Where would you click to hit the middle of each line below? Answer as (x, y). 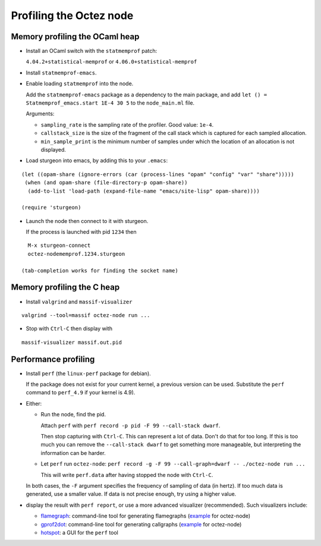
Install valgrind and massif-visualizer (79, 302)
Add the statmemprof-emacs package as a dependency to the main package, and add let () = (147, 95)
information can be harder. (73, 453)
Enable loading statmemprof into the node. (80, 84)
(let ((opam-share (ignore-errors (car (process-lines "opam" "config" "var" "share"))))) (158, 174)
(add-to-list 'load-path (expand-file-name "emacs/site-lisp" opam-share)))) (144, 191)
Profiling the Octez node (72, 15)
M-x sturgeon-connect (59, 246)
